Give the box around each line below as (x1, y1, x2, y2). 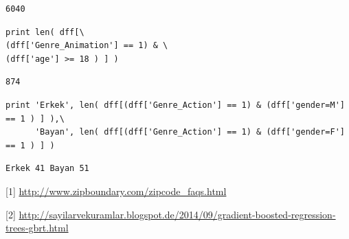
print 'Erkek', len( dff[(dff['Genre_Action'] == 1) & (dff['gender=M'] (5, 100, 345, 110)
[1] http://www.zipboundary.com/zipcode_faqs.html (5, 183, 227, 198)
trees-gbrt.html (5, 220, 69, 235)
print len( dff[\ (5, 27, 85, 37)
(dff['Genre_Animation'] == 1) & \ (5, 41, 168, 51)
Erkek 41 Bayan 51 (5, 163, 89, 174)
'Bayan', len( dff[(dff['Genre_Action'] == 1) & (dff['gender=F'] (34, 127, 345, 137)
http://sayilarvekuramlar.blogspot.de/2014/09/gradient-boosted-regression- (19, 207, 336, 221)
